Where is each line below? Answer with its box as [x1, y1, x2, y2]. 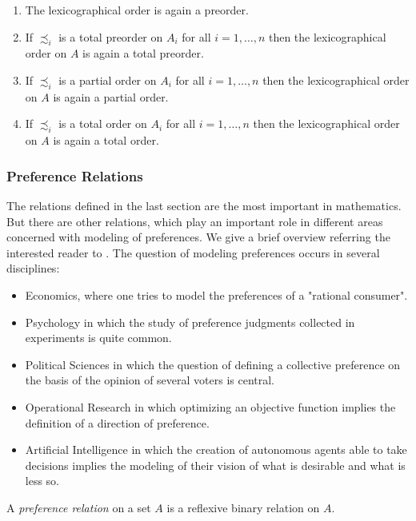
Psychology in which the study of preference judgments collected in [25, 313, 355, 330]
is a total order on [58, 115, 147, 132]
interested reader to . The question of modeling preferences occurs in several [6, 244, 380, 260]
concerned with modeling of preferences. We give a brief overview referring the [6, 229, 390, 245]
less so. [25, 472, 60, 489]
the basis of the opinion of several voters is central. [25, 372, 275, 388]
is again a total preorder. [82, 45, 204, 62]
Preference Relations [6, 165, 143, 185]
